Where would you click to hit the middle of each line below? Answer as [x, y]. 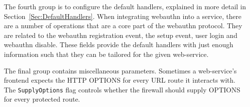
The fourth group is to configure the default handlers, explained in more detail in [125, 6]
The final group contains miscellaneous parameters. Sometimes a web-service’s [120, 70]
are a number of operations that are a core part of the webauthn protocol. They [123, 26]
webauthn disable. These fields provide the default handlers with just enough [119, 45]
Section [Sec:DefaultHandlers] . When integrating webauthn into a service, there [123, 16]
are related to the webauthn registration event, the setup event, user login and [121, 35]
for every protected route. [42, 99]
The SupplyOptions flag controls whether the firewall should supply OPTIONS [122, 89]
